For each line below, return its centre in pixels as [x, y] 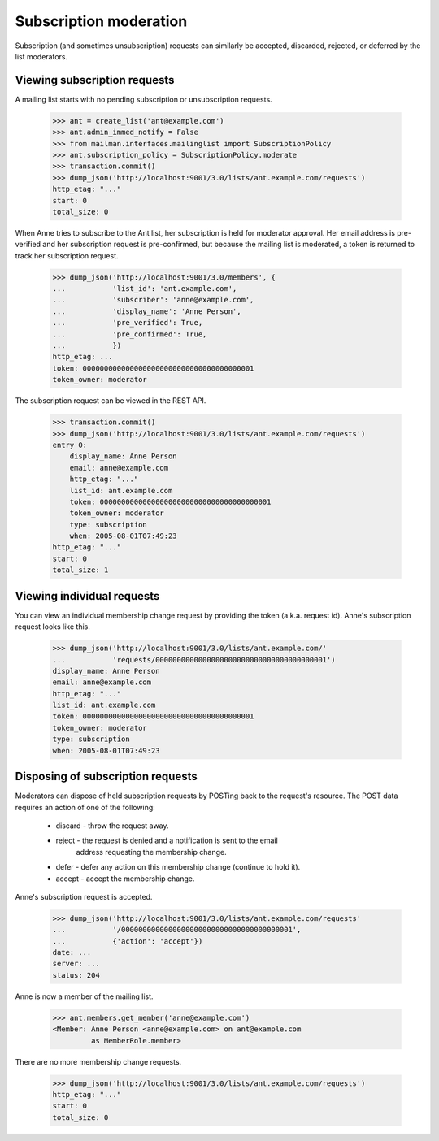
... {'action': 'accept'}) [128, 941]
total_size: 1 [80, 570]
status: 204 [76, 975]
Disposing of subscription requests [106, 777]
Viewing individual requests [87, 596]
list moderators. [41, 56]
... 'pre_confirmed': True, [130, 334]
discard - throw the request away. [113, 826]
